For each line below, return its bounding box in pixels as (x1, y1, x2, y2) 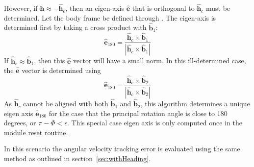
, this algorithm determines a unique (140, 98, 250, 109)
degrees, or (4, 118, 36, 128)
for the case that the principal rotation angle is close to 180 (49, 108, 228, 118)
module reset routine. (4, 127, 68, 137)
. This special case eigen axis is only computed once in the (67, 118, 242, 128)
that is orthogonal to (132, 3, 195, 13)
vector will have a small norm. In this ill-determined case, (73, 55, 246, 66)
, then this (34, 55, 65, 66)
